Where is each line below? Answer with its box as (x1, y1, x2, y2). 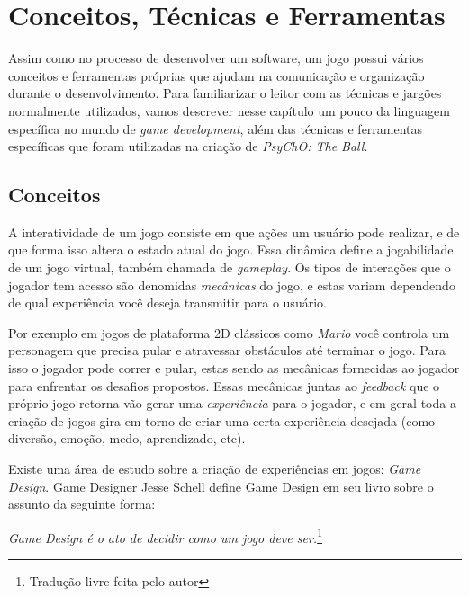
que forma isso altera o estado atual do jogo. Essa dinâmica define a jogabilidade (8, 240, 454, 259)
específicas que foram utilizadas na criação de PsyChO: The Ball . (8, 137, 368, 156)
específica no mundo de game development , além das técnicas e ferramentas (8, 119, 423, 138)
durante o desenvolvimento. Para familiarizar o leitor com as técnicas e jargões (8, 84, 442, 102)
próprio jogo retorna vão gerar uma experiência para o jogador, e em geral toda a (8, 394, 456, 413)
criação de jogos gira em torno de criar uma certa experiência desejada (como (8, 411, 436, 430)
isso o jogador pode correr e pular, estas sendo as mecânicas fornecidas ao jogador (8, 359, 460, 378)
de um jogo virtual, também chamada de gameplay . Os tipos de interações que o (8, 258, 451, 277)
